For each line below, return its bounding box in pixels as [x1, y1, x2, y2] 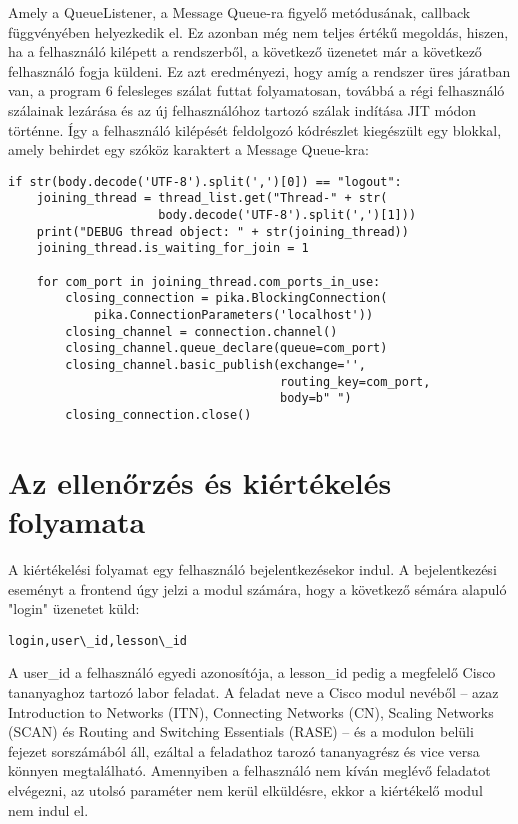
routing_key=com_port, [280, 374, 431, 389]
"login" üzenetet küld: [8, 598, 140, 619]
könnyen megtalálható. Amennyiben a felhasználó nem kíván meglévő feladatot [8, 760, 491, 781]
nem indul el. [8, 799, 89, 820]
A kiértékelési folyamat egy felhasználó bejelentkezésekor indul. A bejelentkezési [8, 558, 497, 579]
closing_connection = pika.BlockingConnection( [65, 291, 388, 306]
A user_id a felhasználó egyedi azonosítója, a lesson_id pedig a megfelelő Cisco [8, 662, 496, 683]
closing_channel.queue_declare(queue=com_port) [65, 341, 388, 356]
